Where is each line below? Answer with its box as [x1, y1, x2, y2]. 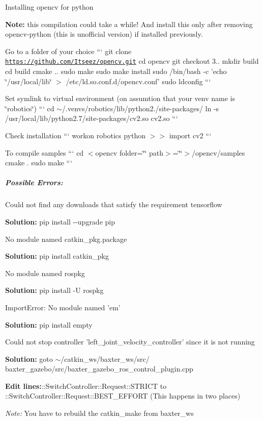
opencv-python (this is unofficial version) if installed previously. [5, 29, 203, 39]
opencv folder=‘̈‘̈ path [95, 147, 163, 158]
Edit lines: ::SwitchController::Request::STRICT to [5, 380, 167, 391]
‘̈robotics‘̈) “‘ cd [5, 103, 54, 113]
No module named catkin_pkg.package [5, 233, 127, 244]
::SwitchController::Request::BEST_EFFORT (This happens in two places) [5, 390, 241, 401]
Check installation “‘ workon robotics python [5, 130, 145, 140]
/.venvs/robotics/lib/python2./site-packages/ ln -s [62, 103, 219, 113]
